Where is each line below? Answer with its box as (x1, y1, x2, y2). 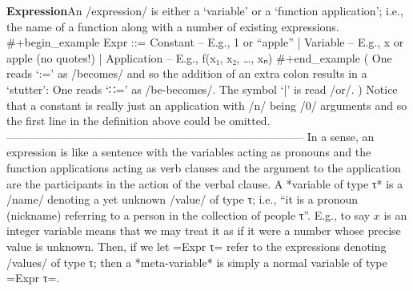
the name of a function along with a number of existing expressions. (6, 18, 339, 34)
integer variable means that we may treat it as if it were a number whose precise (6, 222, 401, 239)
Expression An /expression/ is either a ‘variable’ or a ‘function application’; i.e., (6, 2, 403, 18)
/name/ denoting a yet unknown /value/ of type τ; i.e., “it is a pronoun (6, 191, 358, 208)
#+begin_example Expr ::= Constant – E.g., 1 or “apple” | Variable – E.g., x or (6, 34, 404, 51)
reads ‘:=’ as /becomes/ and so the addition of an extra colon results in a (6, 65, 367, 82)
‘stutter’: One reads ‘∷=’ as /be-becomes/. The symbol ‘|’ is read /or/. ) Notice (6, 80, 398, 97)
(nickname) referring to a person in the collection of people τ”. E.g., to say (6, 206, 371, 223)
